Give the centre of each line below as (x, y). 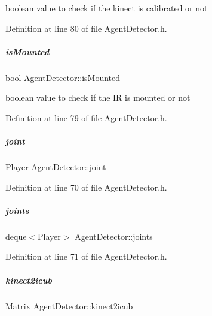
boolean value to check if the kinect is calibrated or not (107, 8)
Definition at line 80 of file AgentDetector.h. (86, 28)
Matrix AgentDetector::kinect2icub (69, 306)
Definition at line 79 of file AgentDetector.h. (86, 117)
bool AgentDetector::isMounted (63, 77)
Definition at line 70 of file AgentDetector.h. (86, 187)
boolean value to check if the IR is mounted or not (98, 97)
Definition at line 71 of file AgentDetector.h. (86, 256)
